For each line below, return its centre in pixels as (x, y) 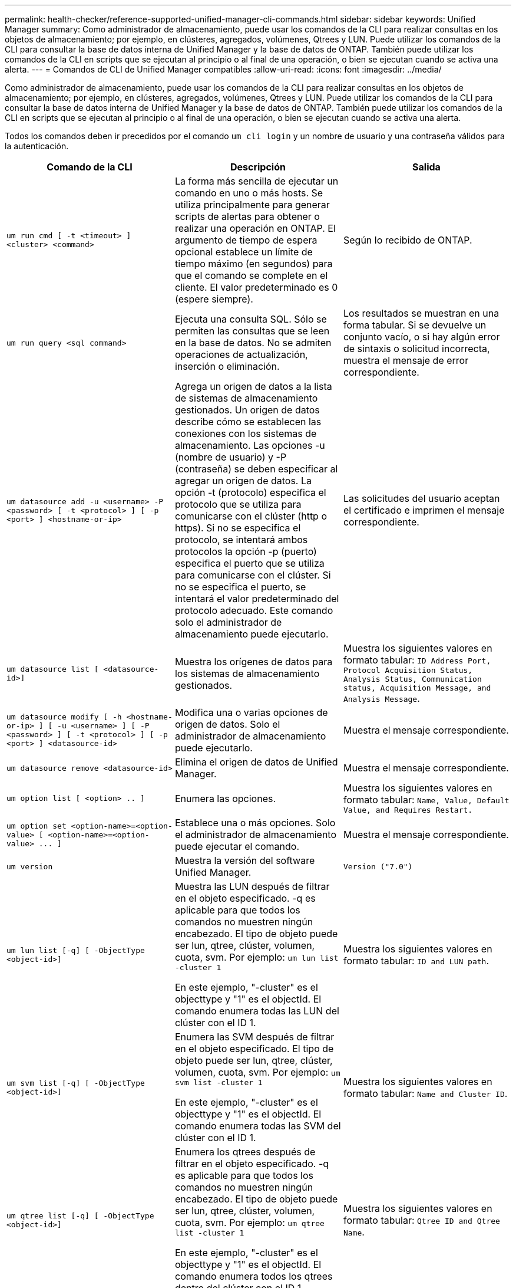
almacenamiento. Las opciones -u (250, 445)
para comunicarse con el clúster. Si (253, 575)
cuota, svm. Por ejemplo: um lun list (257, 957)
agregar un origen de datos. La (243, 481)
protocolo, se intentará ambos (241, 540)
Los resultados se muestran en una (421, 313)
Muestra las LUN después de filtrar (252, 886)
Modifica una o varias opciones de (251, 712)
